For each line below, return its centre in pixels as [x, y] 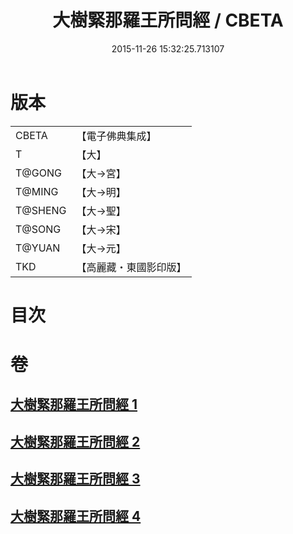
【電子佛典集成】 [116, 136]
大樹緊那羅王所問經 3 [75, 479]
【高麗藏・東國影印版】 [131, 267]
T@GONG [38, 173]
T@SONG [38, 229]
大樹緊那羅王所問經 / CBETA [168, 20]
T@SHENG [41, 210]
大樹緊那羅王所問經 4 [76, 516]
